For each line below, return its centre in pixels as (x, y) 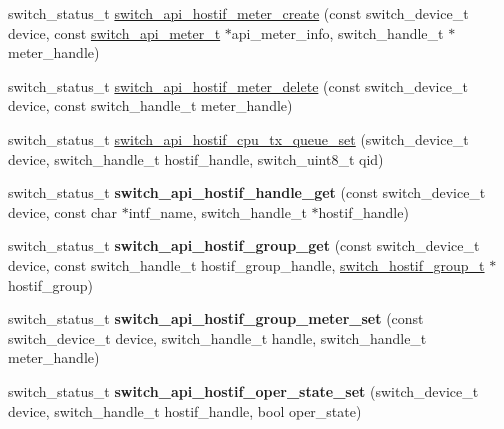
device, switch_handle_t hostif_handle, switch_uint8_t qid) (196, 158)
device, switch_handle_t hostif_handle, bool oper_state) (185, 410)
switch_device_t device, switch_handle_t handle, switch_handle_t (217, 337)
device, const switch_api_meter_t (114, 32)
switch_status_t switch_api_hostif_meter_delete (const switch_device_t (238, 85)
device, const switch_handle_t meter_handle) (150, 105)
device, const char (62, 211)
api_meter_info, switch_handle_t (337, 32)
